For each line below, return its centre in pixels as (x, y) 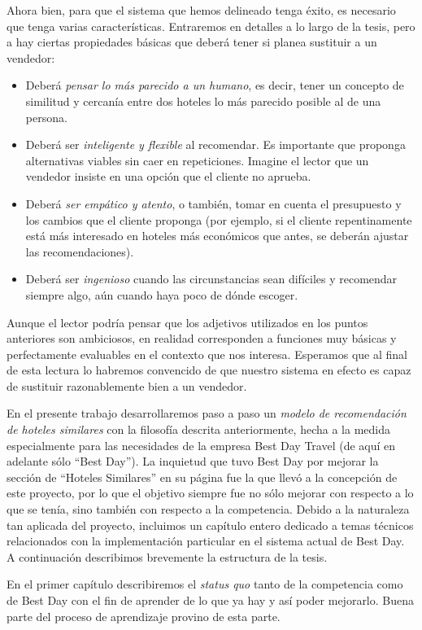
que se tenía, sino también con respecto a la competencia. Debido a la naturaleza (208, 509)
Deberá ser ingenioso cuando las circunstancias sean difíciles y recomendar (211, 279)
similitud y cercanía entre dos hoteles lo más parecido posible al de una (203, 101)
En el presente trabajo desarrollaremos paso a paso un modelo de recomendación (207, 413)
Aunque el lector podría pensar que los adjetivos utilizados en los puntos (187, 322)
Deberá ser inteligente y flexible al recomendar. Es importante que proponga (215, 144)
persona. (46, 117)
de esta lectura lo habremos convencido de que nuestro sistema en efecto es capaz (209, 370)
